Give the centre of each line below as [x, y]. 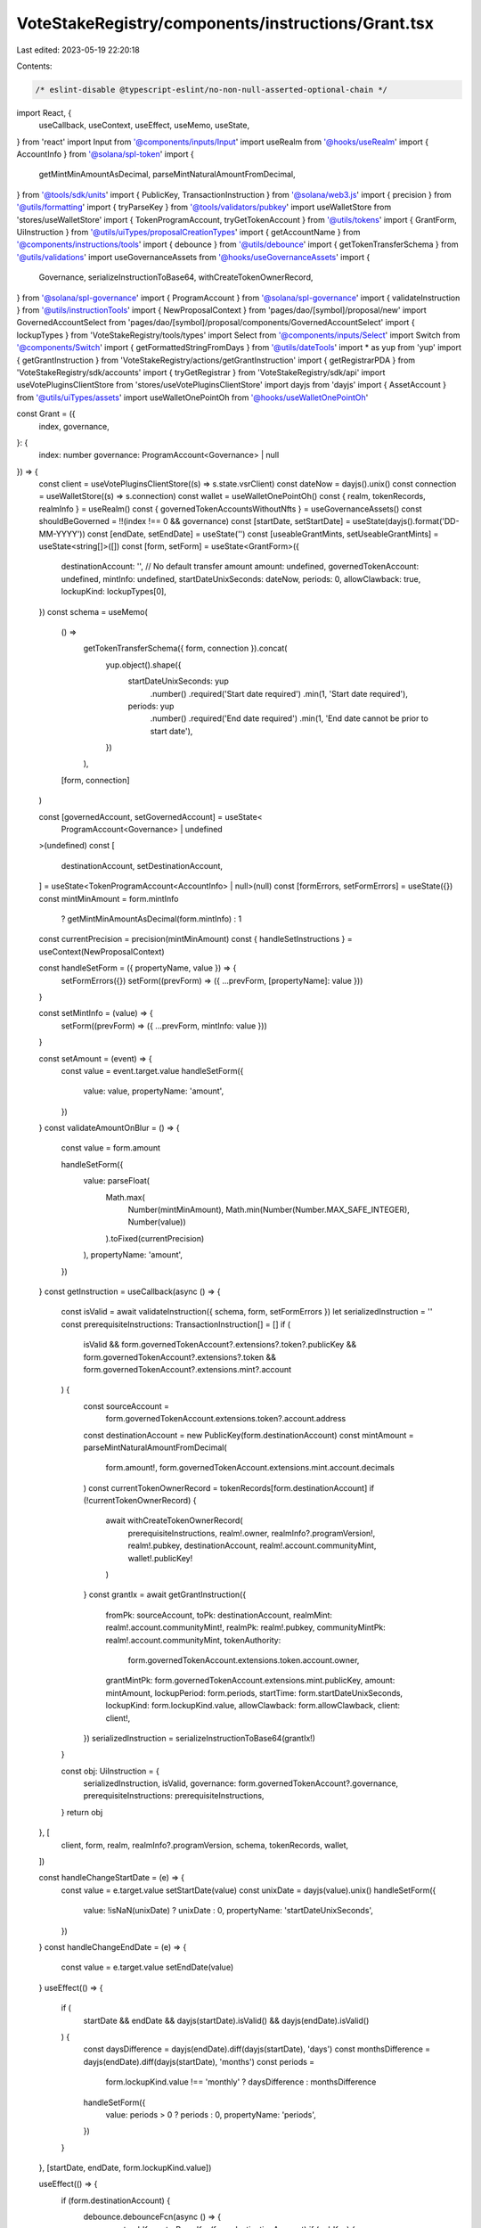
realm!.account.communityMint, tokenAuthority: [193, 1640]
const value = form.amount [110, 1148]
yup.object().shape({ [143, 665]
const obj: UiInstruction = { [110, 1771]
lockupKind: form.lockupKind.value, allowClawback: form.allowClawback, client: [253, 1706]
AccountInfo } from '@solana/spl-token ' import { [106, 154]
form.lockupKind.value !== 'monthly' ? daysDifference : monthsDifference [241, 2082]
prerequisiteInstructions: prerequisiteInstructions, [174, 1796]
